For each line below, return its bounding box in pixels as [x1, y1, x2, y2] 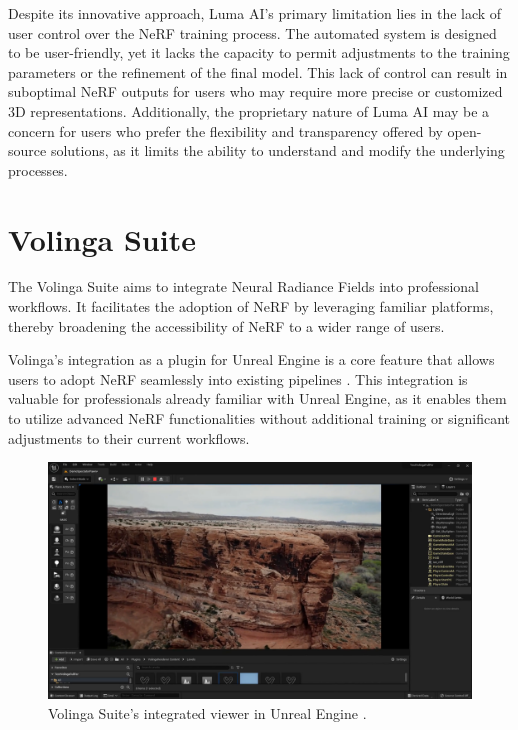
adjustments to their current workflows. [8, 427, 250, 448]
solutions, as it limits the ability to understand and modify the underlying [50, 140, 505, 161]
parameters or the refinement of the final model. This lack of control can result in [8, 61, 508, 82]
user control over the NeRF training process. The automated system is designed [8, 22, 497, 43]
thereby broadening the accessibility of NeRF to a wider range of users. [8, 315, 445, 336]
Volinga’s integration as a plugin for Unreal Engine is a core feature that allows [8, 349, 495, 370]
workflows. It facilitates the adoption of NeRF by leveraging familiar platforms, [8, 296, 494, 317]
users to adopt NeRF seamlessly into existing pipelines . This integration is [8, 368, 468, 389]
